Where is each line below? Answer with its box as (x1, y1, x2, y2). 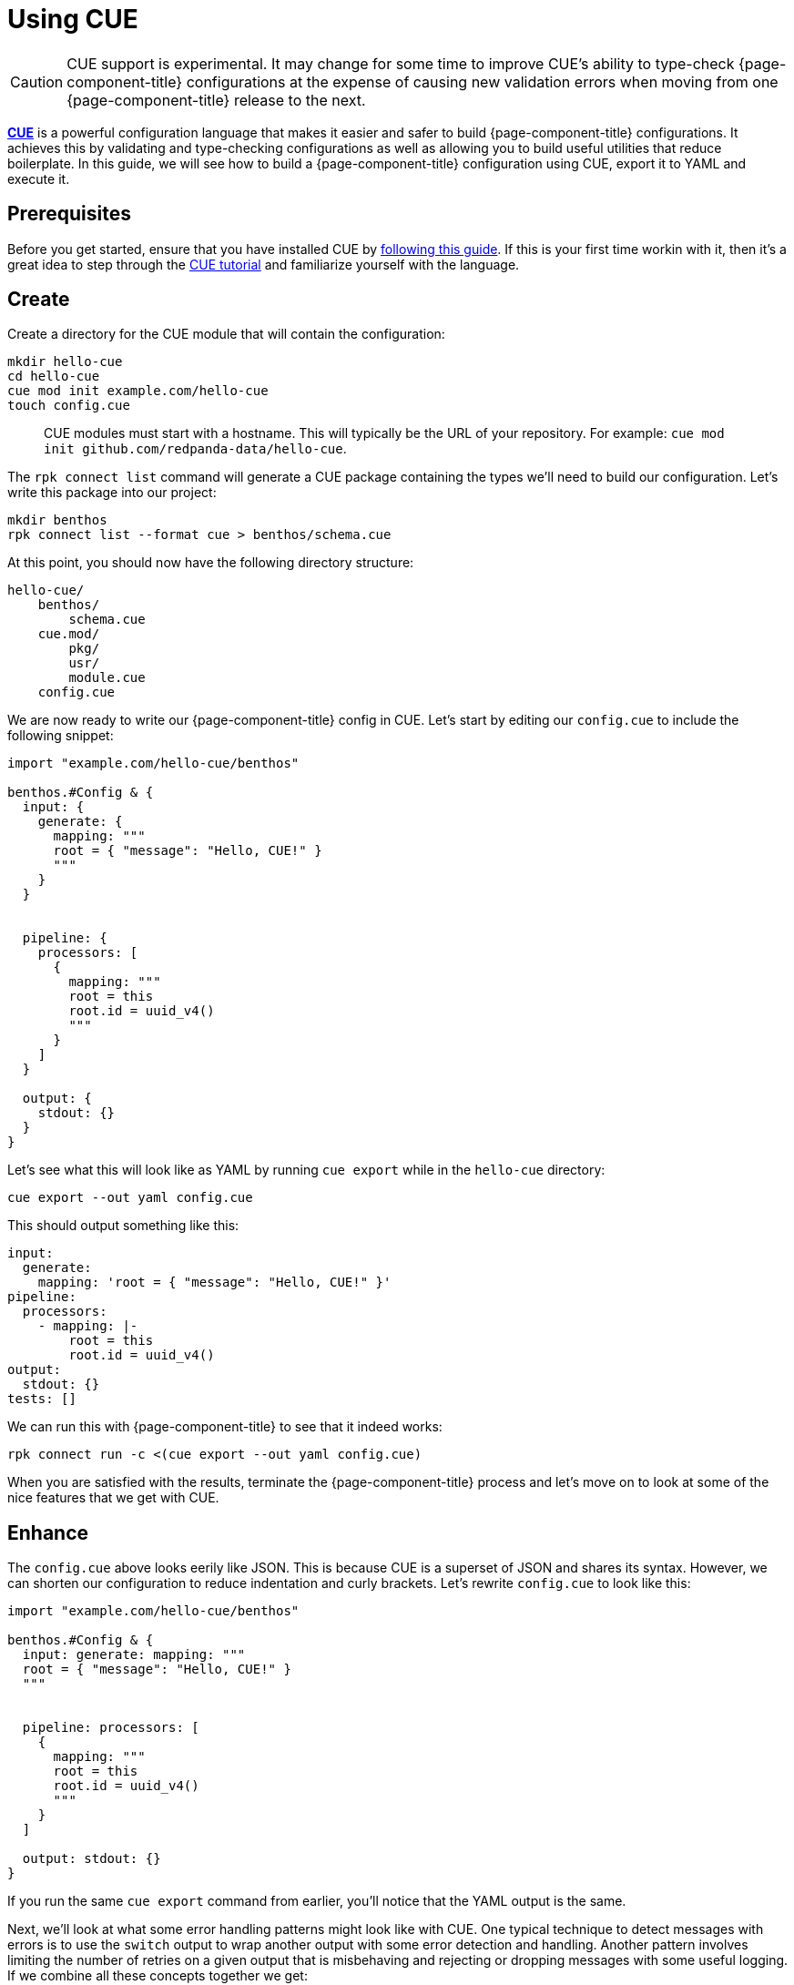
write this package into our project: (7, 484, 217, 501)
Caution (10, 72, 64, 91)
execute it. (7, 170, 70, 187)
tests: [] (7, 1391, 76, 1407)
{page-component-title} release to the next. (66, 90, 366, 109)
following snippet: (7, 728, 114, 744)
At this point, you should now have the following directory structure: (7, 555, 414, 571)
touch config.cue (7, 398, 130, 413)
